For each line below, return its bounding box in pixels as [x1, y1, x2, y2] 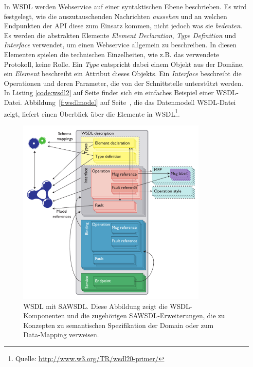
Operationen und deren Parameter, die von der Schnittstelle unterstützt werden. [4, 78, 243, 88]
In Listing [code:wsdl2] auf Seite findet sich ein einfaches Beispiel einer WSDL [4, 87, 236, 98]
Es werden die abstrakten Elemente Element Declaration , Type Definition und [4, 30, 236, 40]
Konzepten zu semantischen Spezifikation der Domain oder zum [23, 320, 214, 330]
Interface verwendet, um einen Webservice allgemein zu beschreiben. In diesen [4, 40, 237, 50]
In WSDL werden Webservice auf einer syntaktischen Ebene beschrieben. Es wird [4, 1, 247, 11]
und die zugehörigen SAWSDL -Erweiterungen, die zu [67, 310, 225, 321]
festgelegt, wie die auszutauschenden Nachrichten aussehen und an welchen [4, 11, 227, 21]
